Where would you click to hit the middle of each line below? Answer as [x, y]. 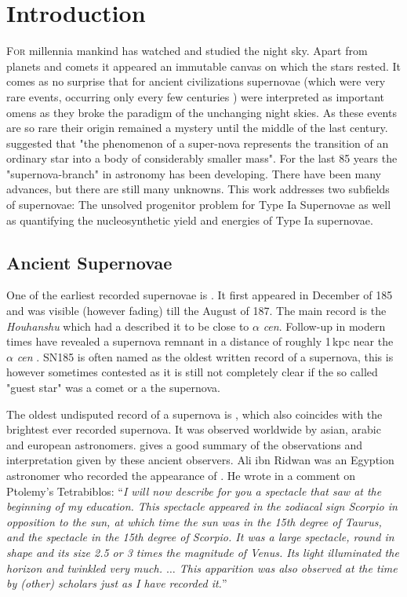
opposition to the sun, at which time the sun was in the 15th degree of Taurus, [194, 521]
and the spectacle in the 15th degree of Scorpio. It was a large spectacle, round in [200, 537]
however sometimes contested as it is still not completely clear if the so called [192, 372]
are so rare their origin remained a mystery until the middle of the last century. [197, 128]
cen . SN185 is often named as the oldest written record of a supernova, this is [205, 356]
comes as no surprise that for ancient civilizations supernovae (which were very [196, 81]
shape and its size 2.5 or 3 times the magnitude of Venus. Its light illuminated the [203, 552]
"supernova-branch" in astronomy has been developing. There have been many [194, 173]
